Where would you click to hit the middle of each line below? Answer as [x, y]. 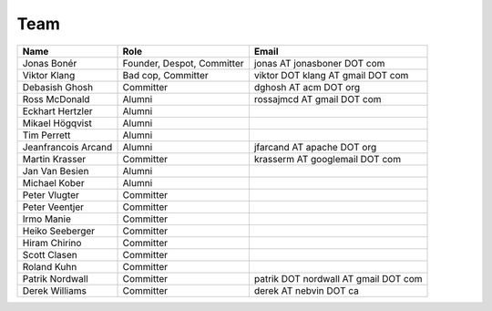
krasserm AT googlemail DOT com [327, 159]
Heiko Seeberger [59, 231]
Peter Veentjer [53, 207]
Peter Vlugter [51, 194]
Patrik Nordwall [55, 278]
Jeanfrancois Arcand [67, 147]
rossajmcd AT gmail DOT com [318, 98]
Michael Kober [54, 182]
